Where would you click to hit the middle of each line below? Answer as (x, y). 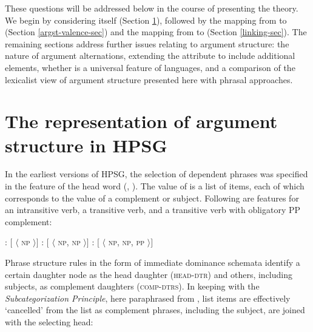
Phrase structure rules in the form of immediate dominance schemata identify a (153, 263)
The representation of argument (141, 121)
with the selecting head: (49, 322)
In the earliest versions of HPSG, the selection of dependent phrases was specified (156, 174)
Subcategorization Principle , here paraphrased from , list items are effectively (148, 298)
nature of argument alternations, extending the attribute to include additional (150, 56)
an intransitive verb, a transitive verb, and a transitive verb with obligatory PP (153, 210)
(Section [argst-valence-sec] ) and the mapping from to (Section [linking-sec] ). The (156, 32)
